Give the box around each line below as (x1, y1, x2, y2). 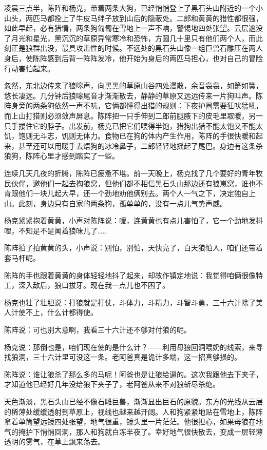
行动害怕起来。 (4, 63, 54, 73)
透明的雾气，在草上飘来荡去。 (4, 436, 105, 447)
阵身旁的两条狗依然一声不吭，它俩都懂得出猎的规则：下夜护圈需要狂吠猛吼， (4, 100, 263, 111)
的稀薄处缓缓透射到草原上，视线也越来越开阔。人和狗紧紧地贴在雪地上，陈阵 (4, 406, 263, 417)
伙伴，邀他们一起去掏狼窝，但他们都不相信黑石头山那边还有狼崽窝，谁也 (11, 178, 256, 188)
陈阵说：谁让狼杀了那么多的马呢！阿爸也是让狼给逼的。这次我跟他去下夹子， (4, 368, 263, 379)
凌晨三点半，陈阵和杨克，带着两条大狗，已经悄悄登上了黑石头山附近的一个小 (4, 3, 263, 13)
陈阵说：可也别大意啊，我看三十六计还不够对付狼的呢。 (4, 324, 191, 335)
